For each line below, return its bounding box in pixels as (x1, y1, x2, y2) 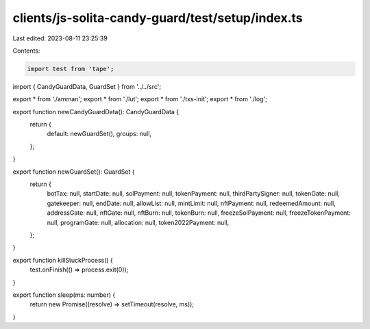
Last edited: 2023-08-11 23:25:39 (12, 34, 108, 42)
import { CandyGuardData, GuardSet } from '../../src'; (12, 82, 161, 90)
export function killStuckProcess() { (12, 256, 113, 264)
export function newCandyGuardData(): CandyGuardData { (12, 107, 180, 116)
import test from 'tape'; (27, 65, 114, 73)
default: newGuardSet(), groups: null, (47, 130, 152, 138)
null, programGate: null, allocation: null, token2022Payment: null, (47, 218, 230, 226)
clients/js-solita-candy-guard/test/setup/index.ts (12, 10, 303, 25)
